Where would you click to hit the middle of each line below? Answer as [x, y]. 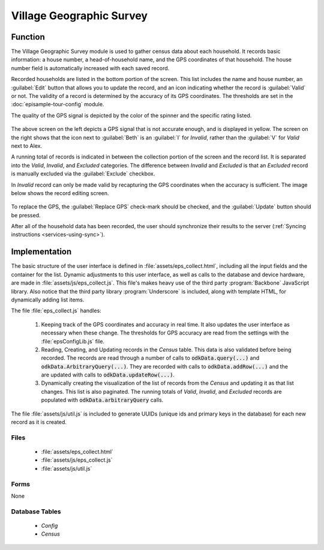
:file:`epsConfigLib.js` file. [73, 341]
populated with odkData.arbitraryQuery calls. [102, 400]
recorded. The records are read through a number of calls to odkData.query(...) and [150, 358]
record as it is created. [39, 422]
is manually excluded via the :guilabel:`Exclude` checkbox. [83, 174]
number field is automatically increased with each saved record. [90, 68]
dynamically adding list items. [48, 300]
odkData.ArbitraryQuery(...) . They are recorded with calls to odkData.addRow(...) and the [164, 366]
